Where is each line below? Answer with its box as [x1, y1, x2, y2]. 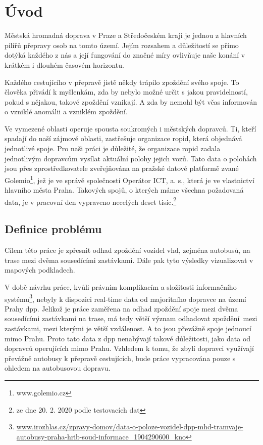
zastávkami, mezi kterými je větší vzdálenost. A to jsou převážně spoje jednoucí [5, 323, 251, 333]
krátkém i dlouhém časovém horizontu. [5, 59, 124, 70]
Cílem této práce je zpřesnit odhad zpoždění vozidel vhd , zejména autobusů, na [5, 245, 250, 255]
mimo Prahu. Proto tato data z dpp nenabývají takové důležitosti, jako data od [5, 333, 251, 343]
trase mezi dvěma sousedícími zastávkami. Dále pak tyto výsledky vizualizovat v [5, 254, 253, 265]
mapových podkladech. [5, 264, 75, 275]
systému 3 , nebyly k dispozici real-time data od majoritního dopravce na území [5, 292, 246, 304]
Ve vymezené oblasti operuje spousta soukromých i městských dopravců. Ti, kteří [5, 123, 256, 133]
